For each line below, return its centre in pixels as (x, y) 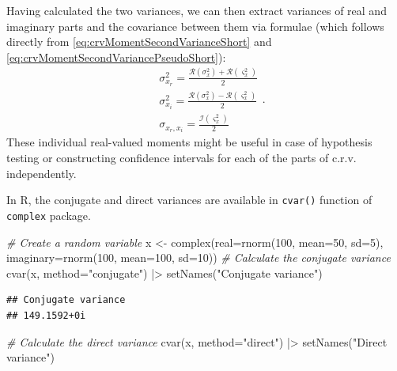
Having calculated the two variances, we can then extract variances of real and (197, 10)
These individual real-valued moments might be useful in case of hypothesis (189, 142)
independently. (42, 173)
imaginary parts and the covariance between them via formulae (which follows (195, 26)
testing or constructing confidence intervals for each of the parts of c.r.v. (181, 158)
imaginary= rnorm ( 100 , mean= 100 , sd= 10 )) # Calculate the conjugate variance (198, 257)
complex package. (49, 215)
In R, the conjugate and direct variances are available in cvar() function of (189, 200)
